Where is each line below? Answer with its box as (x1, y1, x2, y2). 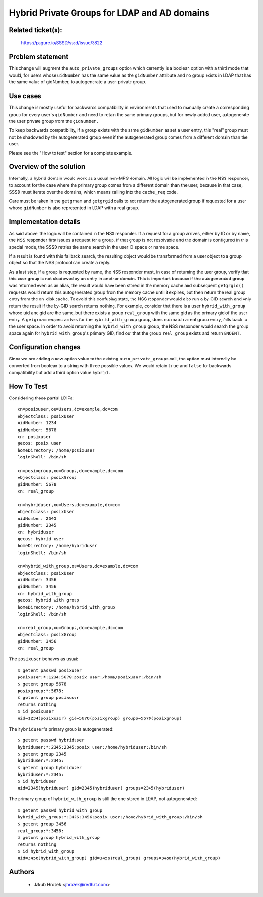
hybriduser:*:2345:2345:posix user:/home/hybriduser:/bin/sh (18, 744, 167, 750)
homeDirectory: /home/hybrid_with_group (18, 604, 115, 610)
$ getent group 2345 (18, 751, 67, 757)
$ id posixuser (18, 709, 54, 714)
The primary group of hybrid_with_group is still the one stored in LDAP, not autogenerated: (9, 796, 197, 802)
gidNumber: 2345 (18, 522, 56, 528)
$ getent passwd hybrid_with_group (18, 807, 103, 813)
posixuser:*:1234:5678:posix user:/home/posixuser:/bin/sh (18, 675, 162, 680)
